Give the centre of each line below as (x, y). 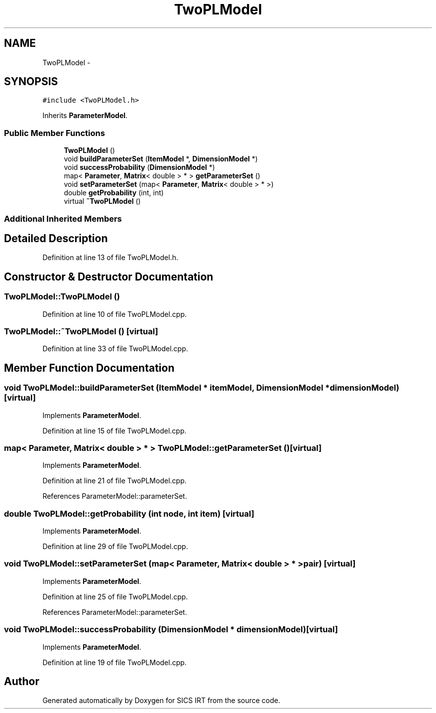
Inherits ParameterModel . (85, 116)
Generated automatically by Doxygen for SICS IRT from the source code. (162, 701)
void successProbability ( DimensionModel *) (139, 167)
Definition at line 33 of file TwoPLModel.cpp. (115, 349)
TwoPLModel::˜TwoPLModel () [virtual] (81, 331)
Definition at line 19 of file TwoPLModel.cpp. (114, 662)
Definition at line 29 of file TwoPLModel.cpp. (115, 547)
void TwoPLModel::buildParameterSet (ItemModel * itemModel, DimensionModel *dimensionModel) (202, 388)
